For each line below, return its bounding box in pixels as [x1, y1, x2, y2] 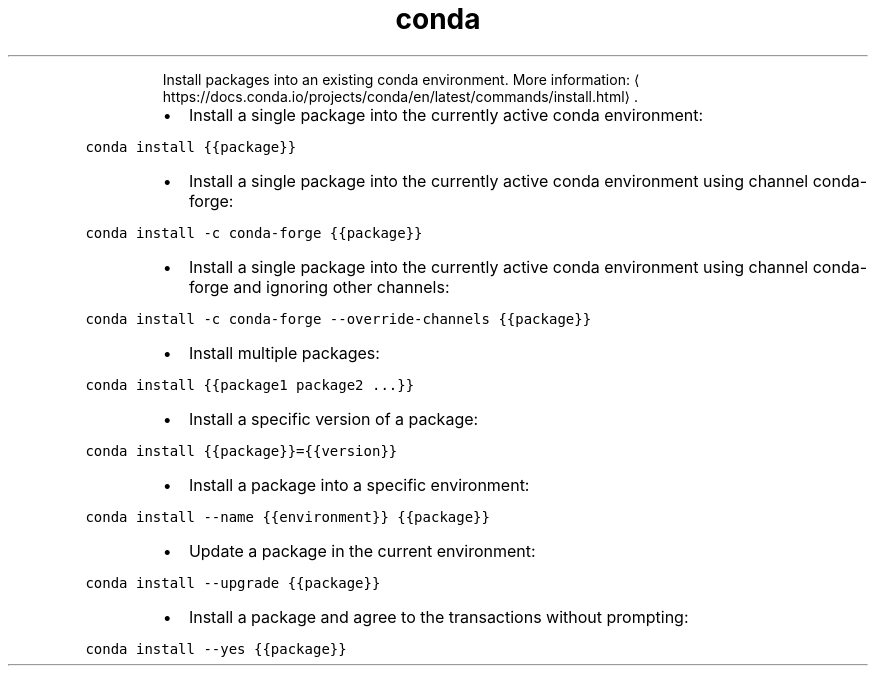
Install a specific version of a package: [188, 408, 479, 429]
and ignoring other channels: [233, 276, 450, 297]
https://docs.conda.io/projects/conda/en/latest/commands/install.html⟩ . [162, 87, 638, 105]
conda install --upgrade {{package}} [85, 574, 381, 591]
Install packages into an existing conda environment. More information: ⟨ [162, 70, 640, 88]
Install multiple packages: [188, 342, 380, 363]
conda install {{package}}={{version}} [85, 442, 398, 459]
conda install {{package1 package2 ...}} [85, 376, 415, 393]
